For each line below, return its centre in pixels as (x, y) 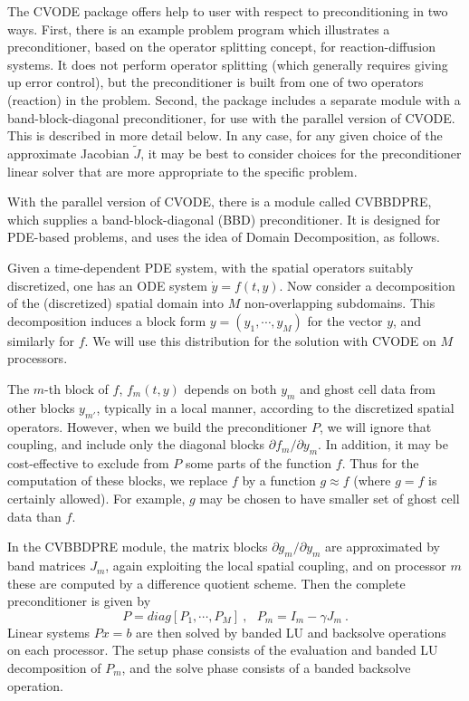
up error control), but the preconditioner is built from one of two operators (215, 82)
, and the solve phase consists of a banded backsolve (266, 668)
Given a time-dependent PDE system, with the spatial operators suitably (211, 267)
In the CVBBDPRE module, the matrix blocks (138, 547)
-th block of (77, 388)
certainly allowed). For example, (96, 499)
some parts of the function (258, 462)
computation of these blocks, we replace (118, 480)
